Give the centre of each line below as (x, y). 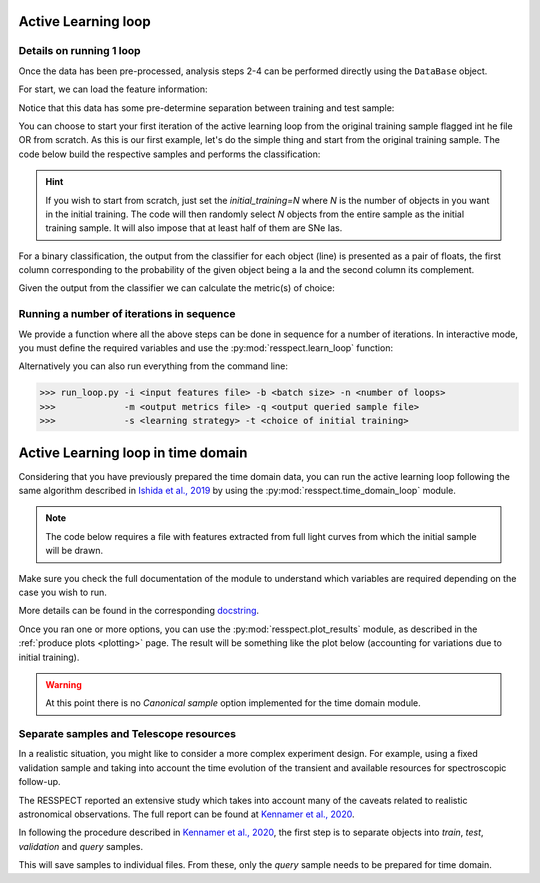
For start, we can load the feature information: (113, 89)
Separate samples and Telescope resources (127, 734)
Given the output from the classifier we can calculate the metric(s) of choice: (176, 288)
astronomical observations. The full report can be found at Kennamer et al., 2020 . (186, 814)
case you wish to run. (62, 592)
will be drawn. (74, 551)
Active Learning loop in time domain (133, 452)
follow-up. (39, 782)
